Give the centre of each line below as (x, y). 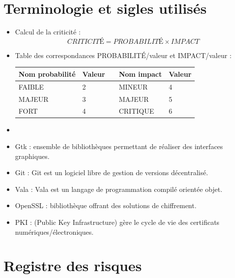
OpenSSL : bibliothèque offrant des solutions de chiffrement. (106, 205)
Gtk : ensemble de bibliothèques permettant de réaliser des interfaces (119, 146)
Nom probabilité (47, 74)
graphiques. (32, 156)
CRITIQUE (136, 111)
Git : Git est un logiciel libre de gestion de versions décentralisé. (112, 172)
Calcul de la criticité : (48, 32)
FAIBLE (31, 86)
